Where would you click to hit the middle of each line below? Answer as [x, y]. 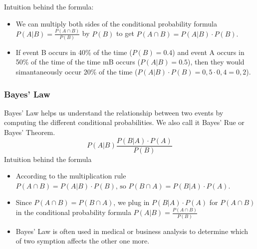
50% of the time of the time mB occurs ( [78, 62]
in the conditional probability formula [73, 212]
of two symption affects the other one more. [83, 241]
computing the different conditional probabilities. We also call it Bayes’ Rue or [124, 122]
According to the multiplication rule [71, 176]
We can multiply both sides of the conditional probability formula [116, 23]
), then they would [216, 62]
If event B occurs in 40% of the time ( [74, 52]
